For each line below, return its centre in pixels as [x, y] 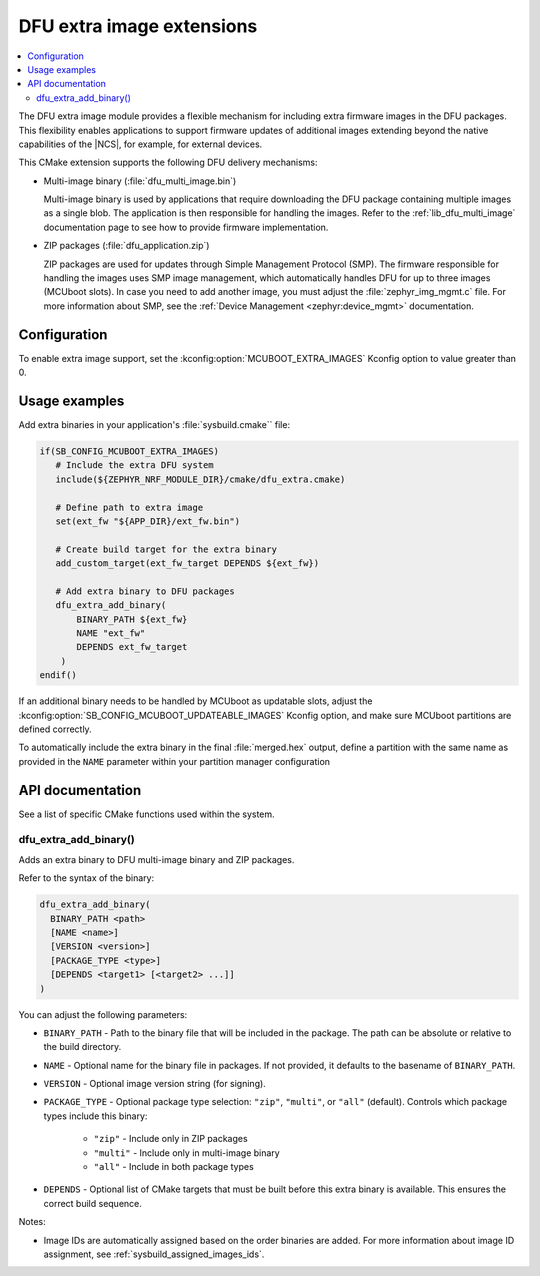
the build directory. [82, 1047]
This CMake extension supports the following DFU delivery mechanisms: [168, 162]
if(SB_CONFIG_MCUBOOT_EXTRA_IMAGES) [129, 451]
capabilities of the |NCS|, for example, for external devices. [140, 144]
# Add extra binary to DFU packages [145, 591]
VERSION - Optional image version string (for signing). [155, 1084]
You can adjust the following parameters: [103, 1014]
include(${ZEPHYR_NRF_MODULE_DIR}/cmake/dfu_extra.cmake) [200, 479]
